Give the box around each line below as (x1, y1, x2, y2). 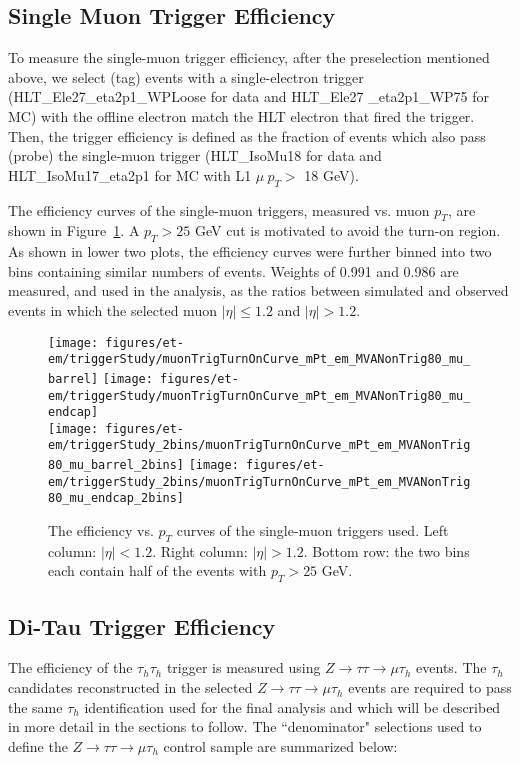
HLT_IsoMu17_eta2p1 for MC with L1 (8, 164, 252, 185)
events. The (416, 657, 487, 678)
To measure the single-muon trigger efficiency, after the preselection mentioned (8, 47, 490, 68)
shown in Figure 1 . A (8, 220, 140, 241)
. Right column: (152, 540, 248, 561)
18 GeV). (304, 164, 359, 185)
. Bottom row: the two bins (303, 540, 470, 561)
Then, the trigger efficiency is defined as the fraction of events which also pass (8, 125, 486, 146)
